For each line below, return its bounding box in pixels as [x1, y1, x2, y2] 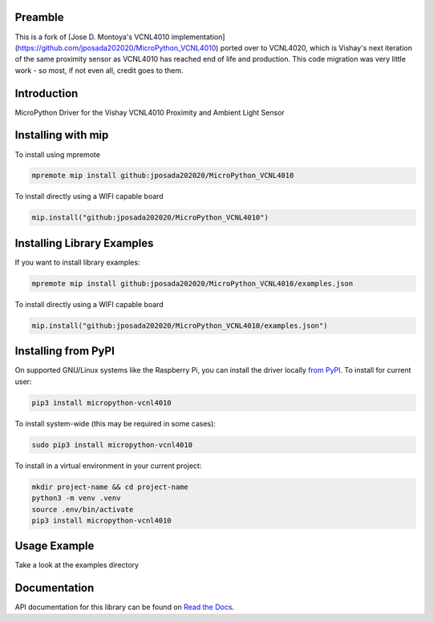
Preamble [14, 10, 64, 24]
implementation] [171, 32, 225, 42]
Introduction [14, 87, 79, 100]
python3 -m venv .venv [31, 494, 121, 503]
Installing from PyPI [14, 345, 115, 358]
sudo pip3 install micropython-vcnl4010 [31, 440, 192, 449]
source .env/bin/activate [31, 505, 134, 514]
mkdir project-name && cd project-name [31, 482, 188, 491]
